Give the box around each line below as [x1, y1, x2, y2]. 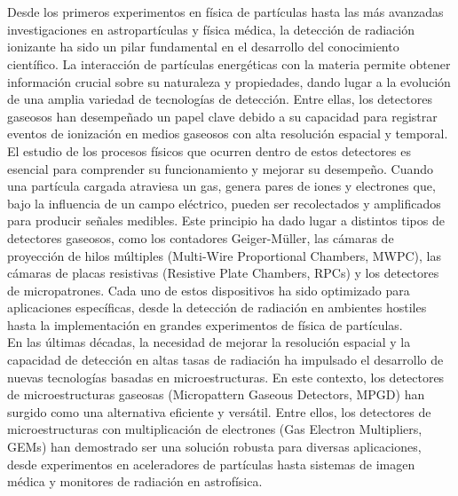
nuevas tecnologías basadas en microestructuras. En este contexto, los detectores [7, 367, 445, 386]
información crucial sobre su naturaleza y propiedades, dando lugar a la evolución [7, 72, 451, 91]
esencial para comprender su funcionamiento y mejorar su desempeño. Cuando [7, 159, 434, 177]
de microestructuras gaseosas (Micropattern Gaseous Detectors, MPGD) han [7, 385, 425, 404]
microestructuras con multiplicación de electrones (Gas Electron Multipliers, [7, 420, 422, 438]
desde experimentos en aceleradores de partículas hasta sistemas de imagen [7, 454, 415, 473]
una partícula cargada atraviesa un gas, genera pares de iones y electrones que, [7, 177, 436, 195]
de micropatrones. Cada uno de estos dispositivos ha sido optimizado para [7, 280, 410, 299]
